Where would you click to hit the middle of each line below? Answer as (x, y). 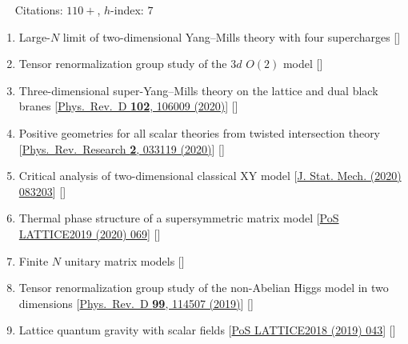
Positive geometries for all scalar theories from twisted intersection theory (200, 132)
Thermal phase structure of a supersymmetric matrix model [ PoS (179, 218)
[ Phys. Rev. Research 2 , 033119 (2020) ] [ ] (122, 148)
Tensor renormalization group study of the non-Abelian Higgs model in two (204, 288)
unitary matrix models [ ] (124, 260)
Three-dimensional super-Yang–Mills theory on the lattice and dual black (198, 90)
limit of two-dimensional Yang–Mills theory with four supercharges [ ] (232, 36)
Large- (34, 36)
